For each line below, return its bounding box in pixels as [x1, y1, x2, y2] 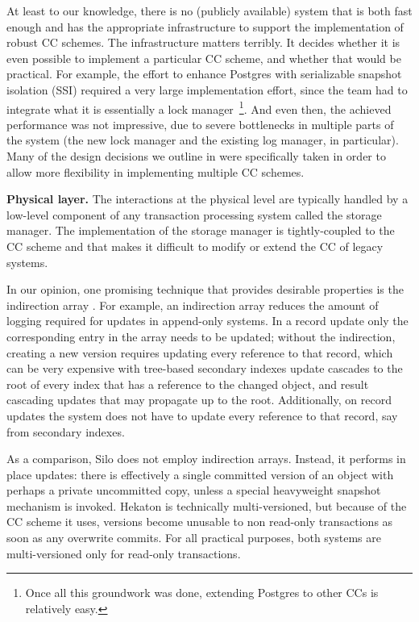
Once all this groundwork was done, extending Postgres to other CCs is [25, 584, 379, 601]
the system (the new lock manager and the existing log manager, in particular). [6, 131, 399, 148]
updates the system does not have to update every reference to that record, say [6, 407, 398, 424]
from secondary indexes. [6, 423, 125, 440]
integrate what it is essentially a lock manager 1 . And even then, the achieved [6, 98, 392, 117]
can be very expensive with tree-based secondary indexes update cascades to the [6, 360, 403, 377]
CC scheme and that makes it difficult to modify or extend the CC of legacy [6, 237, 384, 254]
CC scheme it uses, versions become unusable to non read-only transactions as [6, 513, 393, 530]
